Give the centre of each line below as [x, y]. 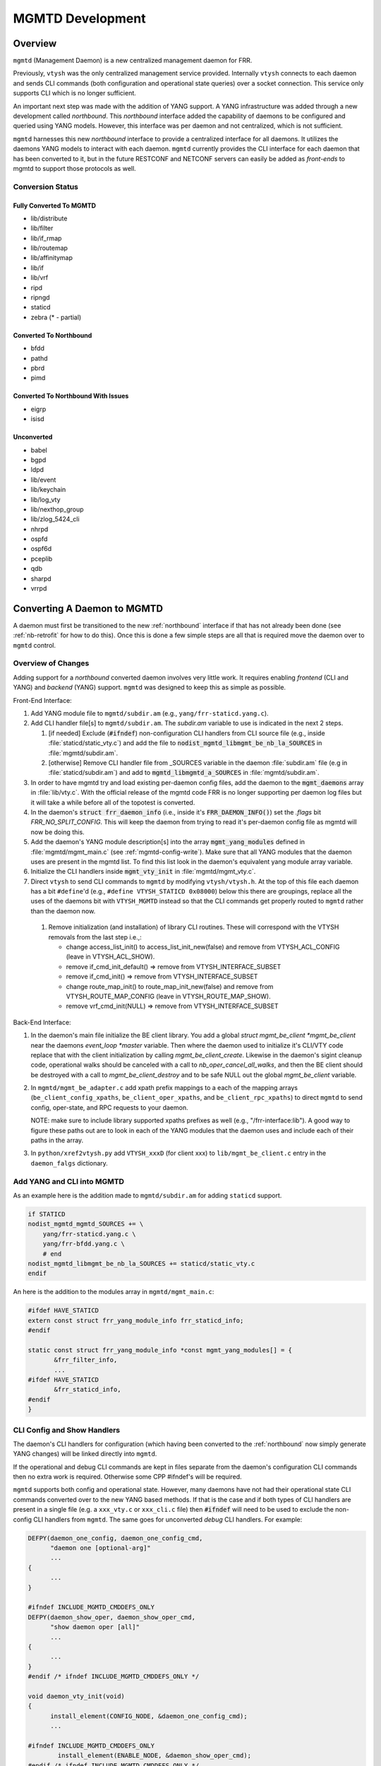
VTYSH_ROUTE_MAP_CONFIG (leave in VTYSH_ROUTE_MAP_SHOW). [168, 996]
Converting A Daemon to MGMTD [88, 609]
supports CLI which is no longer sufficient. [75, 93]
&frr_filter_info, [86, 1360]
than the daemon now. [63, 911]
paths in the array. [57, 1140]
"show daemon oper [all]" [95, 1627]
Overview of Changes [51, 663]
